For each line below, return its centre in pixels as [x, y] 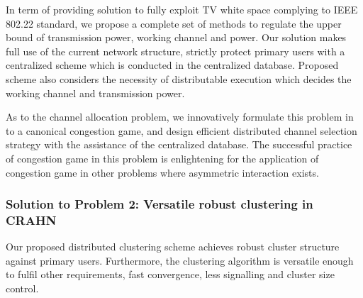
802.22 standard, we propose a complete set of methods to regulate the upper [174, 23]
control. [22, 288]
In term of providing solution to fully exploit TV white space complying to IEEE [182, 9]
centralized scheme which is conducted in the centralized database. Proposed [172, 65]
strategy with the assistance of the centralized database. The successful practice [179, 144]
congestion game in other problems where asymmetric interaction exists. [162, 172]
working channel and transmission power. [95, 93]
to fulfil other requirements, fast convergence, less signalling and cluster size [170, 274]
